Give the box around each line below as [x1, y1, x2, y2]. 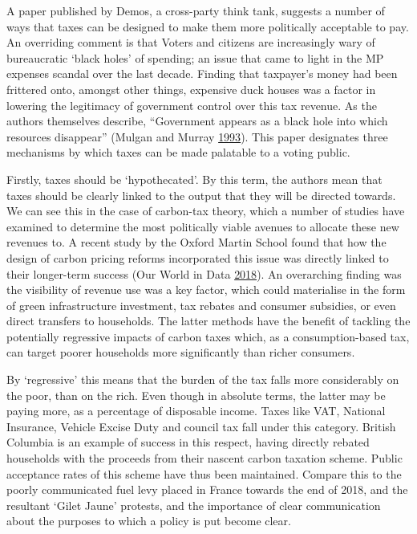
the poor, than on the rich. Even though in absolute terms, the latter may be [6, 386, 386, 403]
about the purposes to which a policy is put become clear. [6, 512, 291, 529]
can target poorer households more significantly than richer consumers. [6, 344, 355, 361]
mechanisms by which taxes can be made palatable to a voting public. [6, 144, 350, 161]
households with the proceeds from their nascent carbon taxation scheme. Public [6, 450, 403, 467]
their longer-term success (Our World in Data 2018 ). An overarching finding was [6, 265, 402, 282]
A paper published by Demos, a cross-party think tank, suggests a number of [6, 2, 385, 18]
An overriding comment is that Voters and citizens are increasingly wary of [6, 34, 375, 51]
